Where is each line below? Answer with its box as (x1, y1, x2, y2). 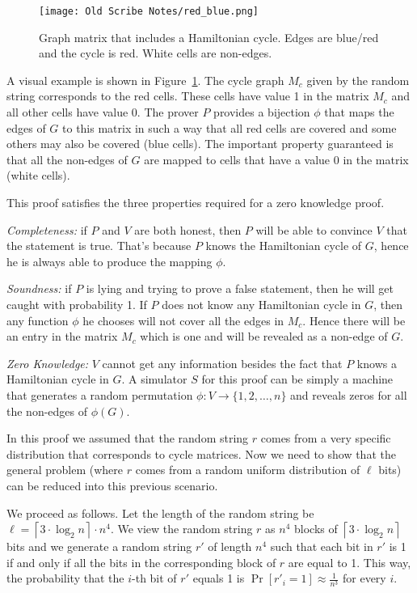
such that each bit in (270, 538, 373, 555)
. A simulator (121, 371, 187, 388)
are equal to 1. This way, (288, 553, 411, 570)
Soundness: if (6, 280, 72, 297)
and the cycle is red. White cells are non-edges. (39, 44, 272, 61)
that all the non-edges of (6, 150, 128, 167)
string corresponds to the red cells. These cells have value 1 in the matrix (6, 87, 369, 104)
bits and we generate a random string (6, 538, 192, 555)
